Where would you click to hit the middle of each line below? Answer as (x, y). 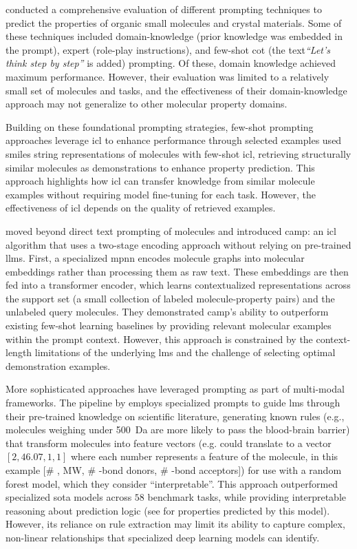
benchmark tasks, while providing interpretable (247, 497)
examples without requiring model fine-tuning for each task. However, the (161, 194)
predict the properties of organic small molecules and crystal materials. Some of (174, 22)
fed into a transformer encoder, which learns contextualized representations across (178, 285)
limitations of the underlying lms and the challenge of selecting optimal (185, 352)
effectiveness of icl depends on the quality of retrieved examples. (141, 208)
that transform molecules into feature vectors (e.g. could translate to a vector (169, 443)
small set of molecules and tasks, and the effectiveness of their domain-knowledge (176, 90)
